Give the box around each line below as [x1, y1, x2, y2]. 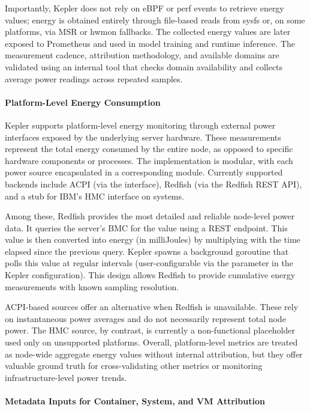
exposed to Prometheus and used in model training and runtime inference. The [5, 37, 295, 49]
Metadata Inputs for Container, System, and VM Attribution [5, 395, 265, 407]
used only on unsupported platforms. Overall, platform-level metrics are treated [5, 336, 298, 349]
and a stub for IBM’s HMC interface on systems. [5, 189, 184, 202]
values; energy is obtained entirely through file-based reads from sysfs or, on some [5, 13, 305, 26]
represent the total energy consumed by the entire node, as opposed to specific [5, 142, 293, 155]
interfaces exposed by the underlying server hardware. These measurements [5, 130, 281, 143]
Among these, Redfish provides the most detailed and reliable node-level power [5, 210, 295, 222]
